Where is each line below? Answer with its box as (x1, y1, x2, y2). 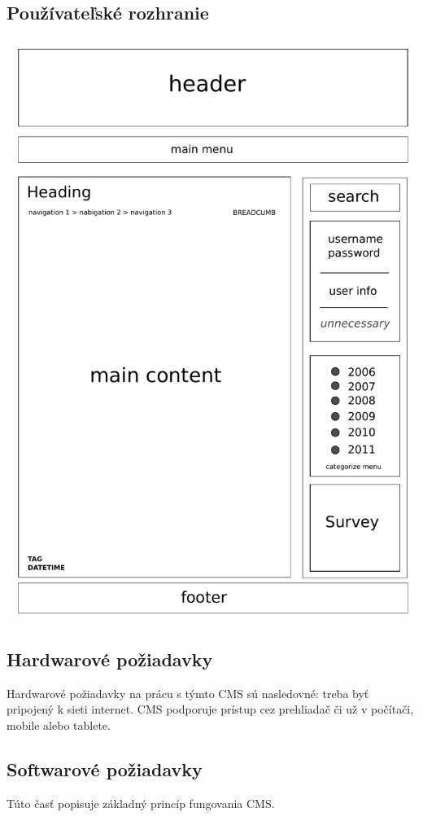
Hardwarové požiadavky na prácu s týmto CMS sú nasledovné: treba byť (7, 684, 369, 701)
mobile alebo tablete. (7, 717, 111, 734)
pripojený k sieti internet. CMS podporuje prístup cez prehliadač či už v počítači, (7, 701, 414, 718)
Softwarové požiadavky (7, 757, 203, 781)
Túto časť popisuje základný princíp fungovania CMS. (7, 794, 275, 811)
